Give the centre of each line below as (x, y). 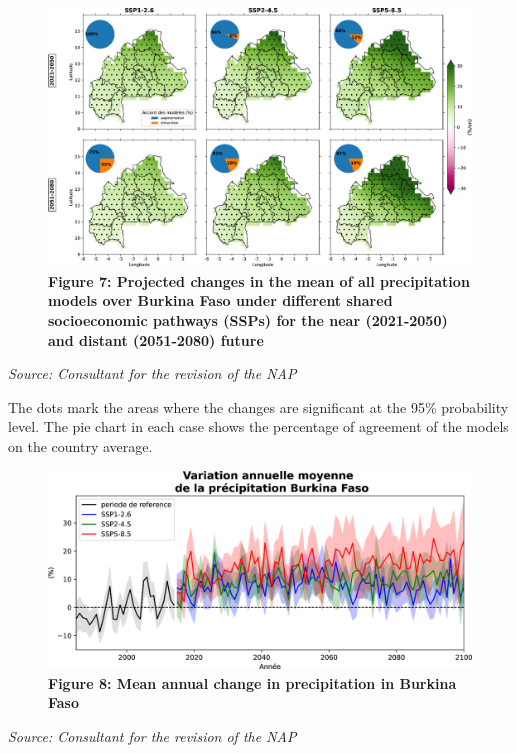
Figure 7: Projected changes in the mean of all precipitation (259, 280)
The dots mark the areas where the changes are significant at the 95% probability (258, 406)
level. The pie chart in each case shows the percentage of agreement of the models (258, 426)
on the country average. (80, 445)
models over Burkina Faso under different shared (220, 300)
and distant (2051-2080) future (156, 339)
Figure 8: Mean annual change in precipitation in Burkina (252, 682)
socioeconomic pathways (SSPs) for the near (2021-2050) (248, 319)
